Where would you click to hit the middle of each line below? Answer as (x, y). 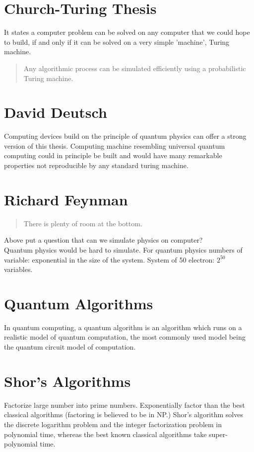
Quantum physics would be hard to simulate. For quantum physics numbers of (123, 249)
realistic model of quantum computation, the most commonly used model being (125, 337)
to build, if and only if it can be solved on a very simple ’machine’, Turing (117, 42)
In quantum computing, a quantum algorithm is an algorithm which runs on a (123, 327)
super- (218, 434)
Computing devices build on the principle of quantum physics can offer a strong (125, 136)
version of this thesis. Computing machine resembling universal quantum (115, 145)
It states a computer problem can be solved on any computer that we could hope (127, 32)
